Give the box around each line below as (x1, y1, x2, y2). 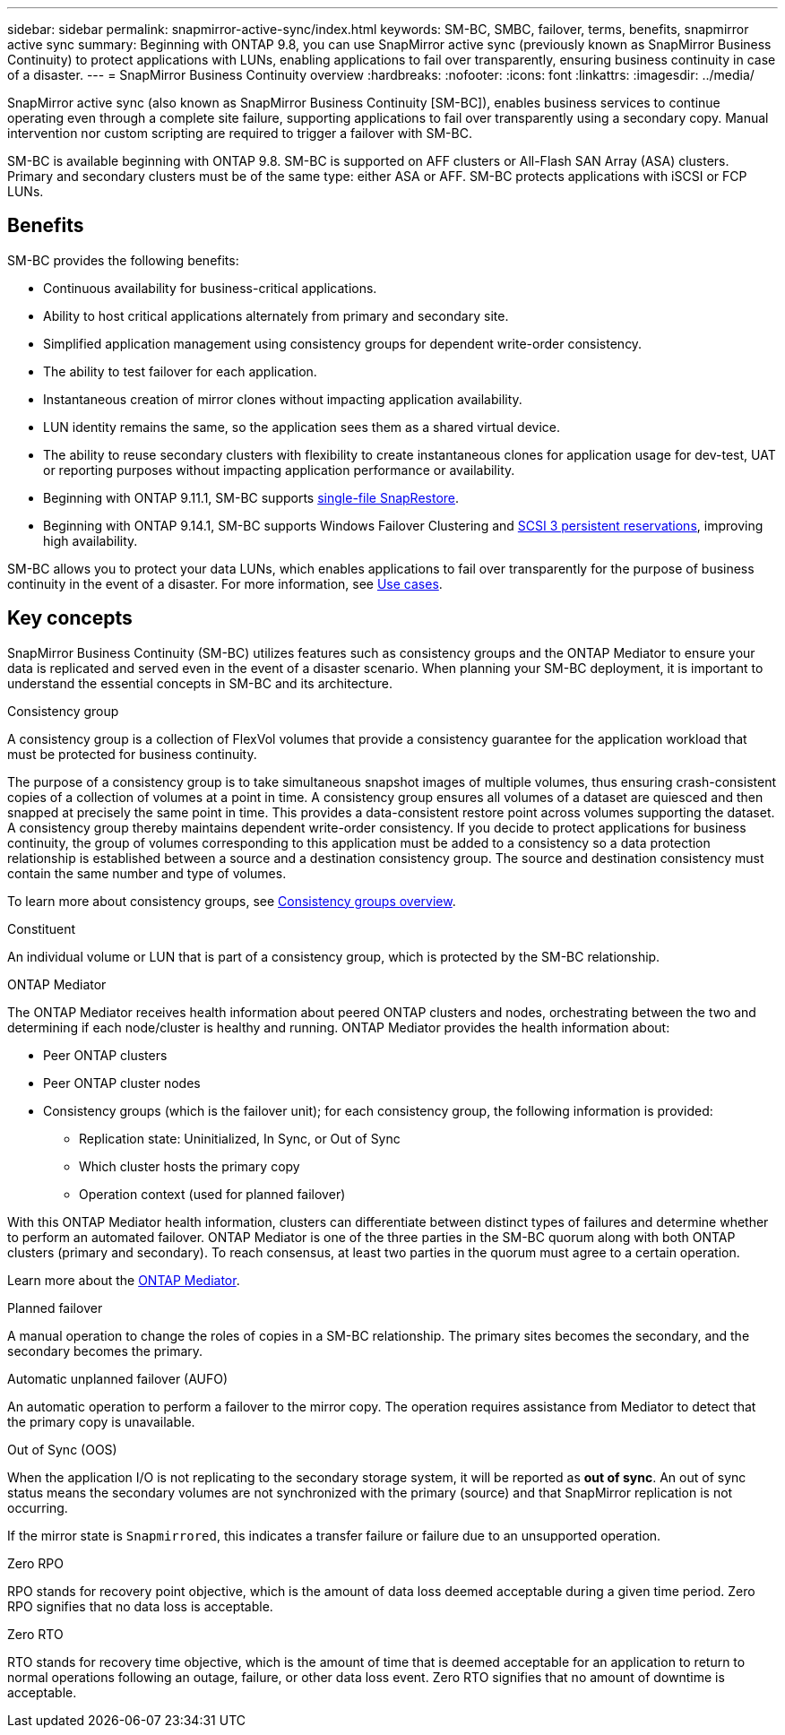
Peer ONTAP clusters (43, 1047, 168, 1063)
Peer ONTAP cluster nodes (43, 1075, 201, 1091)
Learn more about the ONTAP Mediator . (7, 1272, 240, 1288)
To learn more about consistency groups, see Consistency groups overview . (7, 893, 456, 909)
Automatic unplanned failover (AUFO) (7, 1370, 229, 1386)
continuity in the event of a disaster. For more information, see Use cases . (7, 575, 443, 591)
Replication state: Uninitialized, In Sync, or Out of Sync (79, 1130, 401, 1146)
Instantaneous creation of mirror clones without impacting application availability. (43, 391, 522, 407)
